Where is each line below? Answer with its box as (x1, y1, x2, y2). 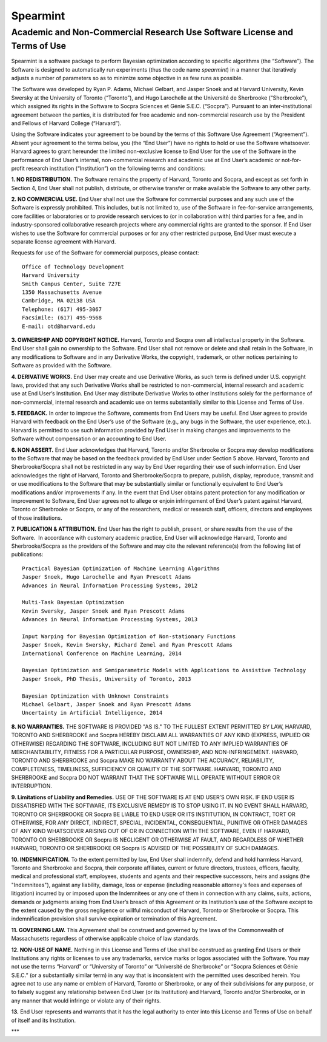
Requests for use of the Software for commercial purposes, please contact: (11, 249, 199, 256)
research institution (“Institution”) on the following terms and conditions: (26, 165, 206, 172)
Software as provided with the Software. (11, 362, 112, 369)
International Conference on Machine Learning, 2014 (22, 650, 182, 657)
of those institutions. (11, 514, 63, 522)
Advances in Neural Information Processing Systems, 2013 (22, 616, 198, 623)
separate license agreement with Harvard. (11, 238, 116, 245)
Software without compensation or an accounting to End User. (11, 435, 167, 443)
